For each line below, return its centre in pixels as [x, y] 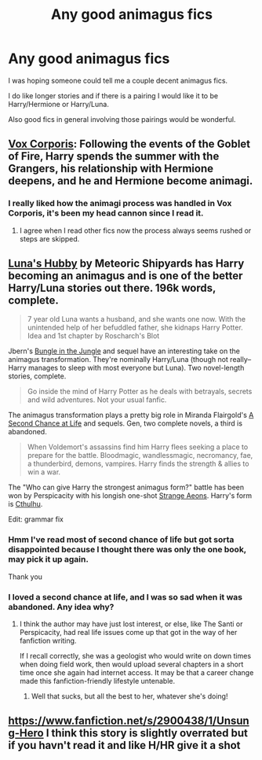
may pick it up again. [48, 559]
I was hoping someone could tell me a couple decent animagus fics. [118, 80]
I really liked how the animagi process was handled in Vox [120, 204]
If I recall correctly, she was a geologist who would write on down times [135, 656]
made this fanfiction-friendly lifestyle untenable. [97, 681]
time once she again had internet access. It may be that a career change [136, 673]
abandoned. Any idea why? [61, 607]
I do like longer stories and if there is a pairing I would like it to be [113, 95]
